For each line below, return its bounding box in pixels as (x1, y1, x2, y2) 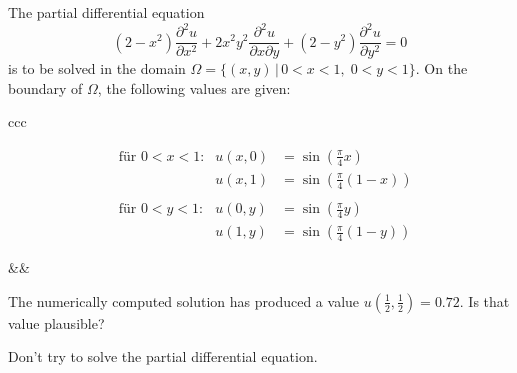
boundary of (8, 77, 83, 98)
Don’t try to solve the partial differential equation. (8, 346, 318, 367)
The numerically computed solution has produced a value (8, 290, 360, 311)
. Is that (459, 290, 510, 311)
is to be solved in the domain (8, 58, 186, 79)
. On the (415, 58, 468, 79)
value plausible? (8, 312, 105, 333)
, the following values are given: (97, 77, 291, 98)
